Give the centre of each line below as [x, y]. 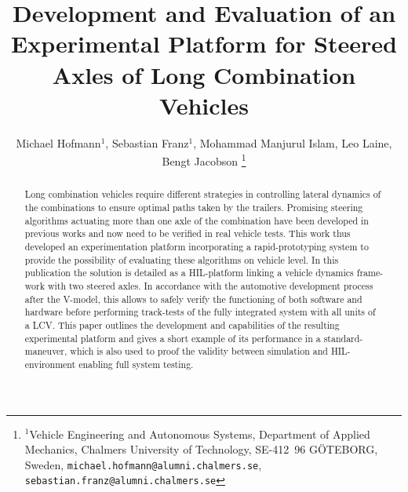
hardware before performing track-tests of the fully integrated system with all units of [200, 312]
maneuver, [46, 351]
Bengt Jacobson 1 [204, 160]
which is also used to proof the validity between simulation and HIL [209, 351]
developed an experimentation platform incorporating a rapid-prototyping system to [197, 246]
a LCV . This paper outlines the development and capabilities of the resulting [182, 324]
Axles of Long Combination [204, 74]
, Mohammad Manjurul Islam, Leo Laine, [293, 142]
